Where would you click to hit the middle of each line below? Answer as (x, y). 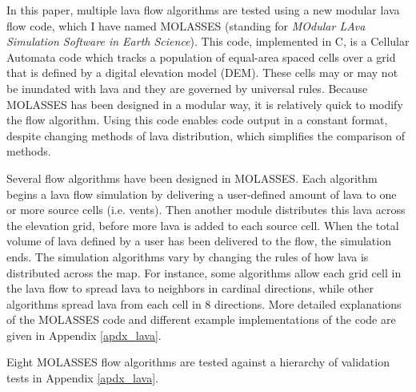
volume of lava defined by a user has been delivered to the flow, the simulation (199, 241)
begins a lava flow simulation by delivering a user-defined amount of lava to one (202, 194)
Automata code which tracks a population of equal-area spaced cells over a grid (201, 57)
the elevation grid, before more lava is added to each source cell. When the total (203, 225)
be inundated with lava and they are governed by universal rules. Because (187, 88)
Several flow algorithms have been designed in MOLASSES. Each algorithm (192, 178)
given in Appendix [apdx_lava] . (84, 335)
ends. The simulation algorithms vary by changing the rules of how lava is (188, 256)
